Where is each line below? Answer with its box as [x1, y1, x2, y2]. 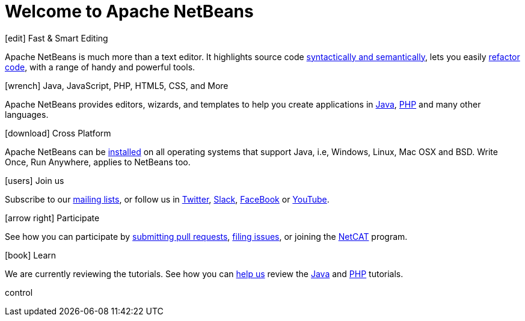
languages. [5, 109, 49, 120]
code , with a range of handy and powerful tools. [5, 61, 195, 72]
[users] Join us [5, 175, 64, 186]
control [5, 287, 33, 298]
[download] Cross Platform [5, 127, 111, 138]
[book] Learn [5, 249, 57, 260]
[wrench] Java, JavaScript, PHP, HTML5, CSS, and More [5, 80, 229, 91]
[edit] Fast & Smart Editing [5, 32, 108, 43]
